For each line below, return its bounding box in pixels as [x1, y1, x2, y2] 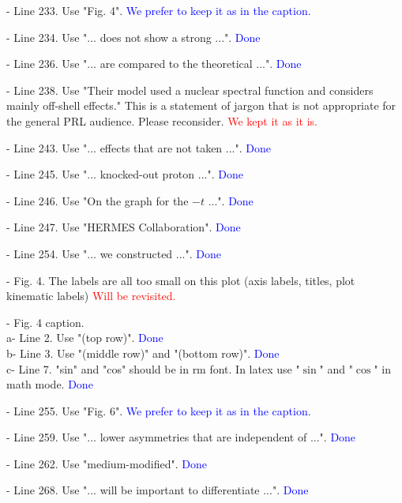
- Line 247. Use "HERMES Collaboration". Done [6, 219, 241, 235]
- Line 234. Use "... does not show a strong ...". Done [6, 28, 261, 45]
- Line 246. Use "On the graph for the [6, 192, 189, 208]
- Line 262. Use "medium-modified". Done [6, 455, 207, 471]
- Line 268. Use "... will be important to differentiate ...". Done [6, 482, 309, 498]
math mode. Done [6, 376, 93, 392]
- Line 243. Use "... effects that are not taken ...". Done [6, 139, 271, 156]
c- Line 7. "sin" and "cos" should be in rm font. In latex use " [6, 360, 300, 377]
